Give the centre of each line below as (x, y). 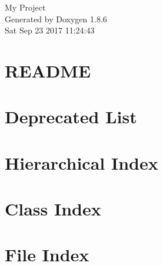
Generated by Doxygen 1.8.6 (56, 18)
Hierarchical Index (81, 162)
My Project (25, 7)
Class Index (53, 209)
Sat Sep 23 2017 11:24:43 (50, 30)
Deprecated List (71, 117)
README (48, 70)
